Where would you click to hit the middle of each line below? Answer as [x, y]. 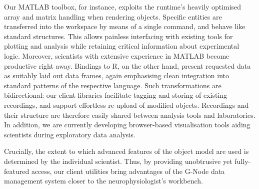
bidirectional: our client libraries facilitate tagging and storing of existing [116, 95]
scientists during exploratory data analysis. [70, 134]
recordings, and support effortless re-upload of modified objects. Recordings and [126, 105]
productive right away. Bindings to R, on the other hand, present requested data [127, 65]
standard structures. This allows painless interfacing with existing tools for [118, 36]
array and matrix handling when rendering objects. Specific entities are [113, 16]
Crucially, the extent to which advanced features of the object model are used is [126, 151]
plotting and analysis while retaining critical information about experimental [122, 46]
